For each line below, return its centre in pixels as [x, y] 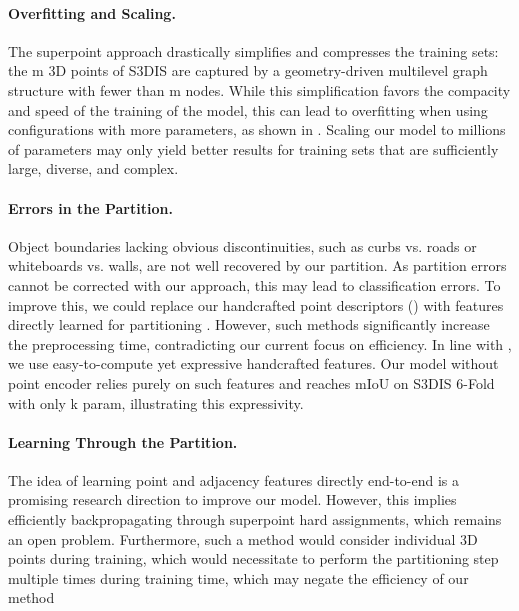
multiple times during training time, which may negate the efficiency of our [238, 577]
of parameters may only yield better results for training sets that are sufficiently [253, 148]
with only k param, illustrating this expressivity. [156, 402]
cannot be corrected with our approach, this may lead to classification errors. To [254, 284]
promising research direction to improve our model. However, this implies [232, 499]
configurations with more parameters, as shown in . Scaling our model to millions [257, 129]
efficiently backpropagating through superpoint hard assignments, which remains [255, 519]
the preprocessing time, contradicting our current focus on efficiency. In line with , [260, 343]
